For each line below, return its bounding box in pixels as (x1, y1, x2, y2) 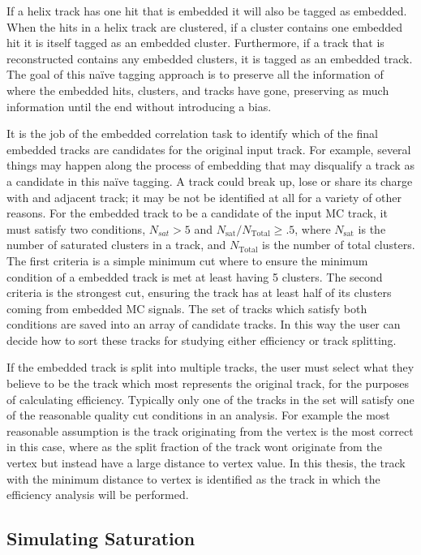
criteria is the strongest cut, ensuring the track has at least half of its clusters (6, 284, 392, 301)
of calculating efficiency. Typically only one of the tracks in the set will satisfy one (6, 390, 415, 407)
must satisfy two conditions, (6, 220, 146, 237)
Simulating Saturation (6, 526, 195, 551)
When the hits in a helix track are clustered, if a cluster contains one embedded (6, 18, 403, 35)
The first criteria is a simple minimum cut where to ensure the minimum (6, 252, 368, 269)
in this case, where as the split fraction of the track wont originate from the (6, 438, 382, 455)
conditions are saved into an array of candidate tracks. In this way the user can (6, 316, 401, 333)
